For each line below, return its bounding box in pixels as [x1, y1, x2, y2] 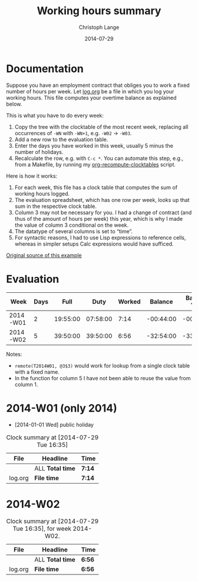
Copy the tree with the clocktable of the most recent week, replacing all [14, 123, 189, 130]
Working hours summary [37, 4, 161, 18]
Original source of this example [6, 252, 82, 259]
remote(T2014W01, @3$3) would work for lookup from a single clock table [14, 362, 190, 369]
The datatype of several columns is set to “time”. [14, 227, 133, 234]
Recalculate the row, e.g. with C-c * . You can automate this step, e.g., [14, 155, 184, 162]
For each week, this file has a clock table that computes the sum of [14, 184, 178, 191]
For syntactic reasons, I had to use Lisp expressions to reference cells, [14, 234, 187, 241]
